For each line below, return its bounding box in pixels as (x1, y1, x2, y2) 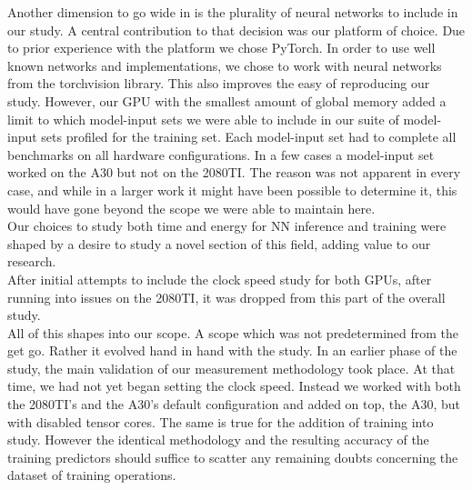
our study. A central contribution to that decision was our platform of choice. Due (7, 20, 466, 39)
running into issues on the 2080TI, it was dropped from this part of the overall (7, 287, 446, 306)
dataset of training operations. (7, 465, 176, 485)
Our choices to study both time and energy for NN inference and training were (7, 216, 447, 235)
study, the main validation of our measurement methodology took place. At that (7, 358, 456, 377)
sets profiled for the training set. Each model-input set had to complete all (41, 127, 457, 146)
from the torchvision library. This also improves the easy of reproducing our (7, 74, 430, 93)
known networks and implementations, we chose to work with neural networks (7, 55, 442, 75)
